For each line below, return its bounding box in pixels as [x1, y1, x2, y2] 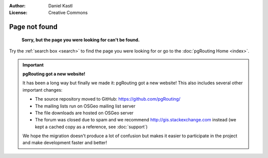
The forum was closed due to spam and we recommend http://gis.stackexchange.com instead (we [35, 117, 237, 123]
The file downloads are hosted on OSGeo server [35, 109, 134, 116]
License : [9, 10, 27, 16]
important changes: [22, 87, 63, 93]
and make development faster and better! [22, 140, 107, 146]
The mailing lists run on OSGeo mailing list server [35, 103, 136, 109]
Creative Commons [48, 10, 88, 16]
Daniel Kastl [48, 3, 73, 8]
